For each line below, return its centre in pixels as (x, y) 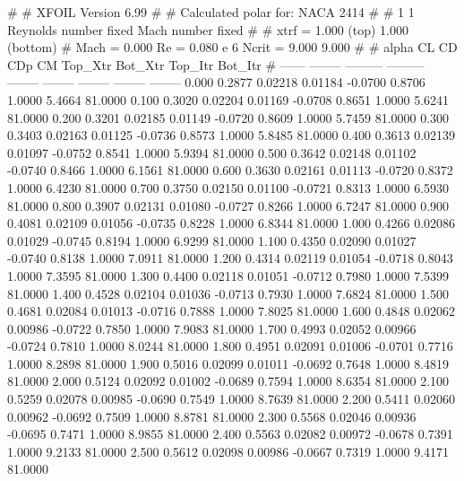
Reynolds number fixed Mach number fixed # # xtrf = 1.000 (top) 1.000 (208, 29)
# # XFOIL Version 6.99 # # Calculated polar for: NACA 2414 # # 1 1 (211, 12)
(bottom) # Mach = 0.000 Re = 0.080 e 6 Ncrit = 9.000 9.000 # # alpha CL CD (232, 47)
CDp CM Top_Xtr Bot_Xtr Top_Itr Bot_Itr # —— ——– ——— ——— (216, 64)
